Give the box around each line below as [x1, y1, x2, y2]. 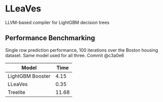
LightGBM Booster [7, 73, 51, 80]
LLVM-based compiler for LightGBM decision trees [5, 19, 110, 25]
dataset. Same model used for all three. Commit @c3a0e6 [5, 52, 125, 58]
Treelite [7, 89, 25, 96]
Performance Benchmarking [5, 34, 96, 42]
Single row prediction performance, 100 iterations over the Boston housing [5, 47, 159, 53]
